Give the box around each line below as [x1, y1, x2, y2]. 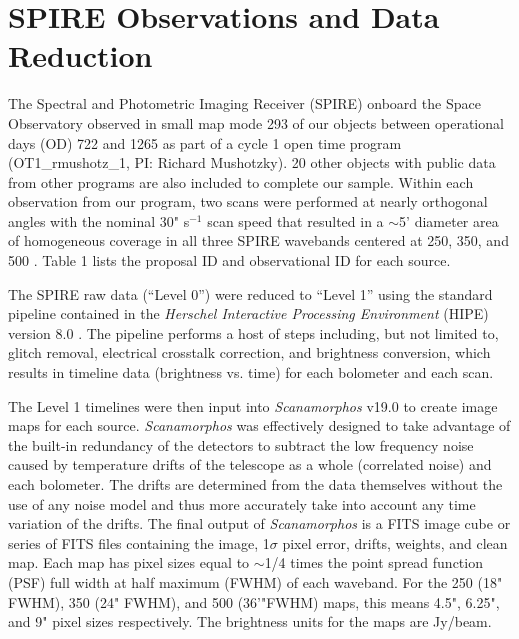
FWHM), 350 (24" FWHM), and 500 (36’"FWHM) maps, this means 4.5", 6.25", [8, 591, 500, 612]
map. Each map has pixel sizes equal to [8, 552, 250, 573]
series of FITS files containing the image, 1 [8, 532, 270, 553]
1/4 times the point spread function [264, 552, 483, 573]
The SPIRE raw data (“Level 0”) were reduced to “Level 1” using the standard [8, 283, 493, 304]
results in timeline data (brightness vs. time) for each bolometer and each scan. [8, 362, 494, 383]
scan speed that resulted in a [207, 210, 384, 231]
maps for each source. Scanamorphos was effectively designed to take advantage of [8, 415, 511, 436]
